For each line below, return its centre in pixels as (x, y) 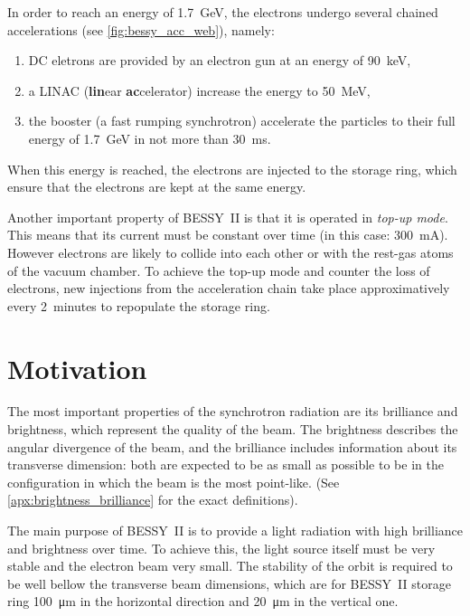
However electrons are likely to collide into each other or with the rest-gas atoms (230, 252)
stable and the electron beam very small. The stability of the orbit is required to (230, 566)
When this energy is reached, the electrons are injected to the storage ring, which (232, 169)
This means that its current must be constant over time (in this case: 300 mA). (228, 235)
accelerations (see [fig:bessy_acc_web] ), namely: (141, 29)
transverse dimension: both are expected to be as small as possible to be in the (226, 464)
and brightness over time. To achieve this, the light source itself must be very (221, 548)
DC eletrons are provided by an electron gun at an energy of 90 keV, (220, 60)
